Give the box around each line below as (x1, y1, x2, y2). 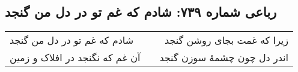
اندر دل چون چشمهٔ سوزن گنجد (159, 50, 289, 65)
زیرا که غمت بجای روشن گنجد (165, 33, 289, 47)
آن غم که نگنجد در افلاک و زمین (10, 50, 141, 65)
